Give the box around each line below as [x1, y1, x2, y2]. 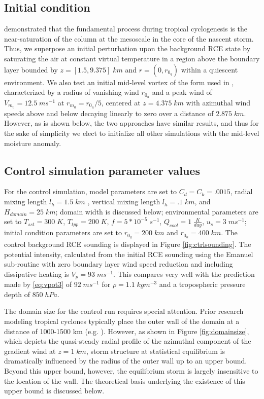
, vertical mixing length [87, 196, 160, 207]
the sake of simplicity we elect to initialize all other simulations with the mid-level [4, 128, 259, 138]
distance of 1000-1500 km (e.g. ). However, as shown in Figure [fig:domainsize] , [4, 325, 249, 336]
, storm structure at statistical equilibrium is [86, 345, 225, 356]
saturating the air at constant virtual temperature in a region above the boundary [4, 53, 260, 63]
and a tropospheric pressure [159, 279, 246, 289]
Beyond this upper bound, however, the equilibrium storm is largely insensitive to [4, 365, 258, 376]
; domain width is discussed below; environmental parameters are [55, 206, 258, 216]
